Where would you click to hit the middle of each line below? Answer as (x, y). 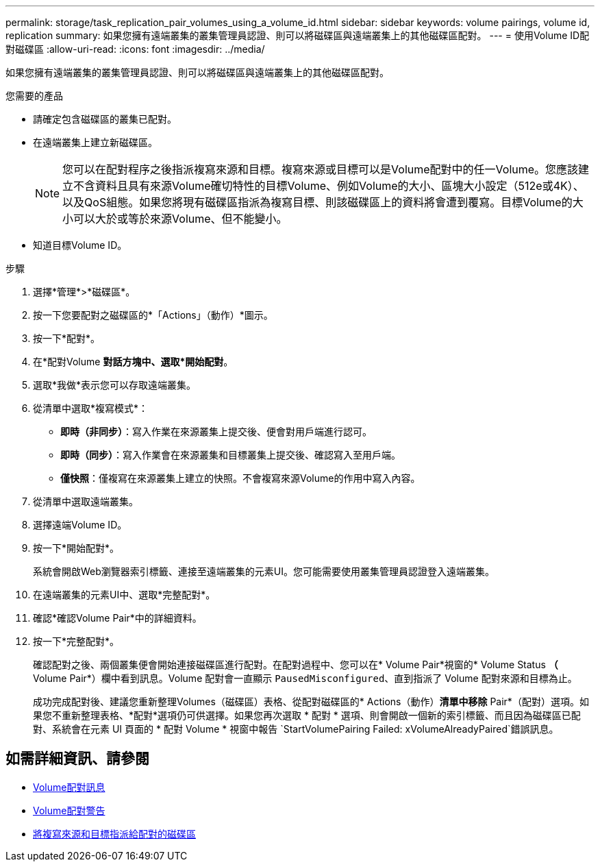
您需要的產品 (34, 96)
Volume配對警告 (69, 810)
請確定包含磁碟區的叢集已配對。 (105, 119)
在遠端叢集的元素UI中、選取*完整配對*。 (124, 595)
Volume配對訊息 (69, 787)
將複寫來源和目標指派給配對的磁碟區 (114, 833)
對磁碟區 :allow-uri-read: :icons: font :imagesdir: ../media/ (135, 49)
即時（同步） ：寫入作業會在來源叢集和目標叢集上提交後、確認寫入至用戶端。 (230, 455)
